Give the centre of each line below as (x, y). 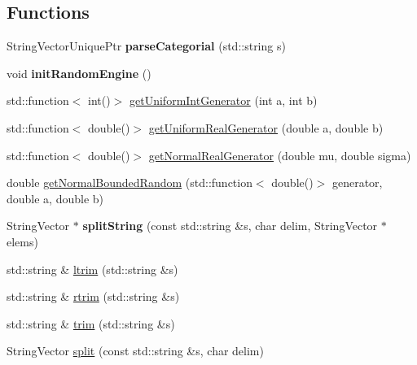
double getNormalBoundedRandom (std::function (129, 182)
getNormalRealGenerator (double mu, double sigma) (280, 155)
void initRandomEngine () (79, 73)
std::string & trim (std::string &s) (91, 323)
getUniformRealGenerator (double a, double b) (266, 127)
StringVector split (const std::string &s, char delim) (135, 351)
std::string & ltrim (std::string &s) (92, 269)
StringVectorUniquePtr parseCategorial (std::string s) (146, 46)
